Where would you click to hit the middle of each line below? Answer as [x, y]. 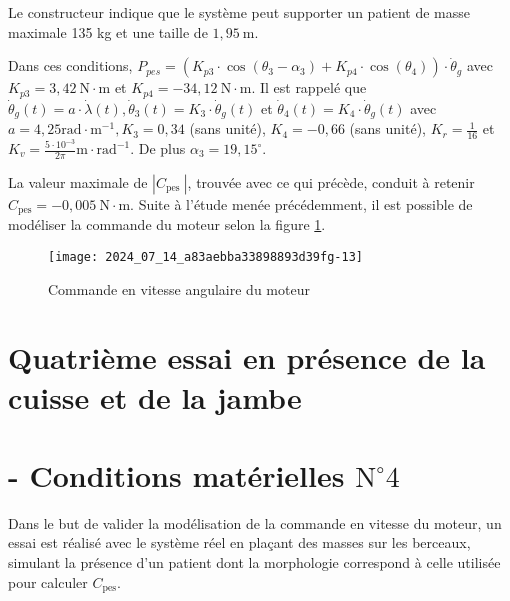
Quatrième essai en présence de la [247, 357]
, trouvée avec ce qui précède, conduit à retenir [331, 181]
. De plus [158, 148]
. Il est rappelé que [309, 87]
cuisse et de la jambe [155, 396]
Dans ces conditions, [70, 65]
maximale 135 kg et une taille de [108, 31]
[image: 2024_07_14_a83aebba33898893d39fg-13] [205, 256]
